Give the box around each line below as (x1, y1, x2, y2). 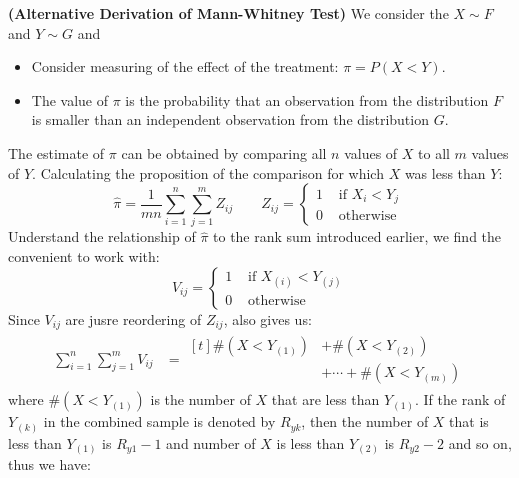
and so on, (448, 432, 512, 453)
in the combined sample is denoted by (43, 411, 276, 432)
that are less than (271, 389, 380, 410)
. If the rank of (415, 389, 506, 410)
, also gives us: (223, 308, 312, 329)
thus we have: (8, 454, 91, 475)
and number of (166, 432, 256, 453)
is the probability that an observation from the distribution (125, 89, 489, 110)
